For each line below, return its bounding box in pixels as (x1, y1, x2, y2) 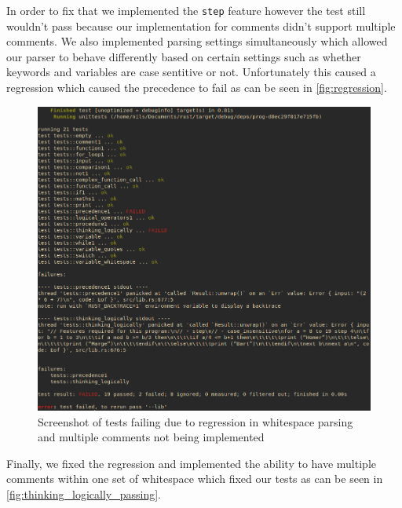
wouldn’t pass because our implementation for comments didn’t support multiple (6, 17, 396, 34)
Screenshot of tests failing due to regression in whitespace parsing (38, 413, 353, 429)
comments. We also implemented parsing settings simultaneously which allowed (6, 33, 388, 49)
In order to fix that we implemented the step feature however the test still (6, 2, 366, 18)
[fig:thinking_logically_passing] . (6, 485, 162, 502)
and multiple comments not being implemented (38, 429, 265, 445)
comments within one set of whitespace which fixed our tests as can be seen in (6, 470, 383, 487)
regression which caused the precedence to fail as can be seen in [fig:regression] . (6, 79, 387, 96)
